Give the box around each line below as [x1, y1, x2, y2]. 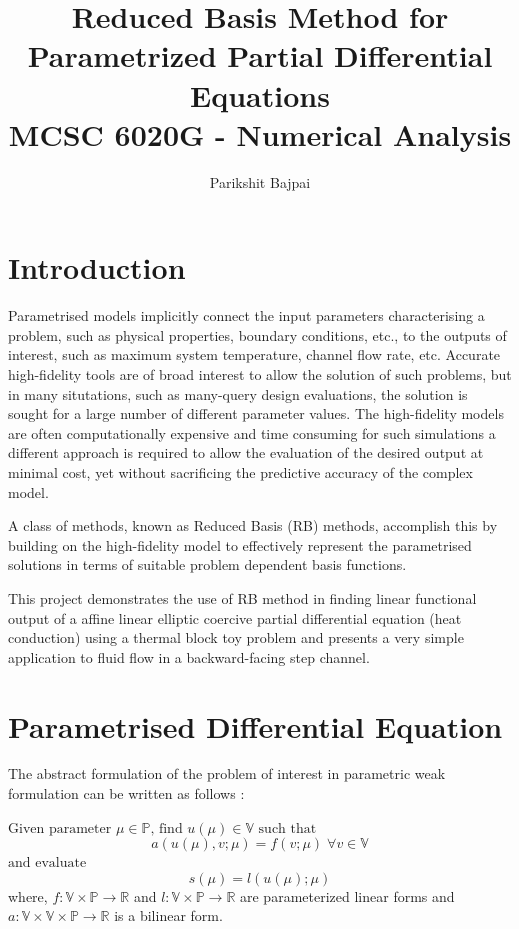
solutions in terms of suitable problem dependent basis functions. [8, 554, 407, 575]
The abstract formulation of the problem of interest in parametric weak [8, 763, 446, 784]
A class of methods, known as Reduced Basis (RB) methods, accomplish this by [8, 515, 498, 536]
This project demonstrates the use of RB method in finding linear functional [8, 587, 477, 608]
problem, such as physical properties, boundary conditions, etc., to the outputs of [8, 324, 507, 345]
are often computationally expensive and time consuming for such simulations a [8, 422, 496, 443]
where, [8, 885, 48, 906]
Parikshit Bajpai [209, 171, 311, 192]
